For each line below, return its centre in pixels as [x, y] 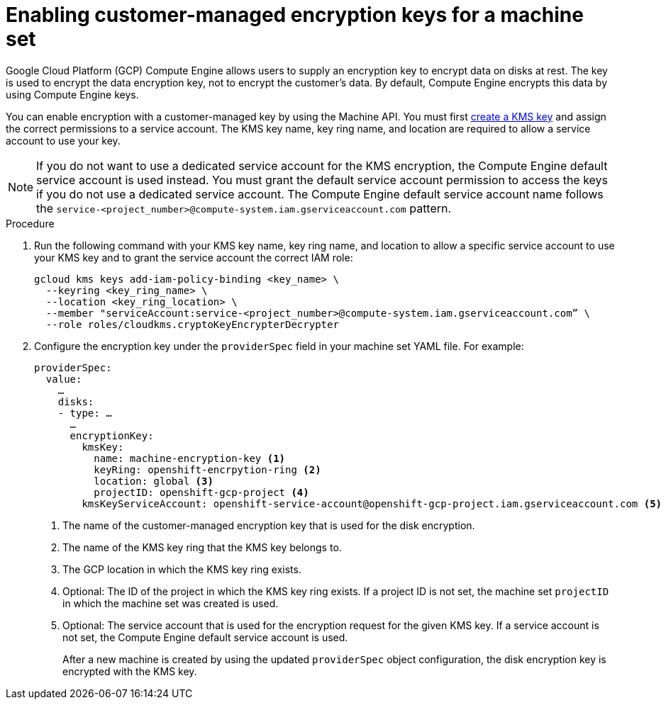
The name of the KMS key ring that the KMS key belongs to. [202, 547]
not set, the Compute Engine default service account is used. [205, 637]
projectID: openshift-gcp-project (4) [201, 492]
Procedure [30, 223]
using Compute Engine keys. [72, 94]
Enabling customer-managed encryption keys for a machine [295, 15]
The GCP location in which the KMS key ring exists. [182, 569]
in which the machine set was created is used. [171, 603]
